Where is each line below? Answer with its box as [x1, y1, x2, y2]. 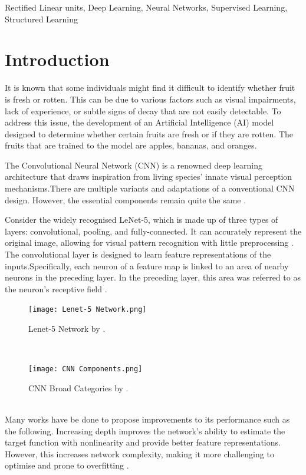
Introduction [5, 47, 110, 71]
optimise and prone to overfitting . [5, 459, 129, 471]
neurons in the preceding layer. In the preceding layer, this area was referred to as [5, 271, 301, 283]
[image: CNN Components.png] [28, 365, 143, 374]
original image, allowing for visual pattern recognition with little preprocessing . [5, 236, 294, 249]
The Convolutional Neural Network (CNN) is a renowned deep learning [5, 159, 262, 171]
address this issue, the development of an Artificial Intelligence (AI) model [5, 116, 274, 128]
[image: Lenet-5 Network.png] [28, 305, 147, 314]
